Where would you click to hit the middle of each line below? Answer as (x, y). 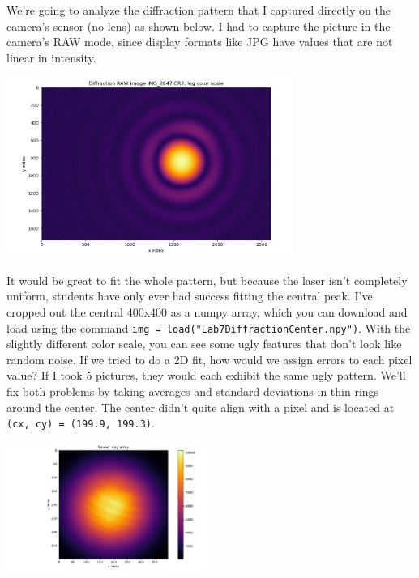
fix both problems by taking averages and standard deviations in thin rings (193, 391)
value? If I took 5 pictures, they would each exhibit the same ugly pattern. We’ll (206, 375)
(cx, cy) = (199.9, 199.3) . (81, 423)
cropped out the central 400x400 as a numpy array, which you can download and (207, 311)
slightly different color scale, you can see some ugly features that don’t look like (204, 344)
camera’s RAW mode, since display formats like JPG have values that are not (200, 42)
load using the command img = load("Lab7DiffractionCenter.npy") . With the (209, 327)
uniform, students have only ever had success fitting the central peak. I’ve (190, 296)
